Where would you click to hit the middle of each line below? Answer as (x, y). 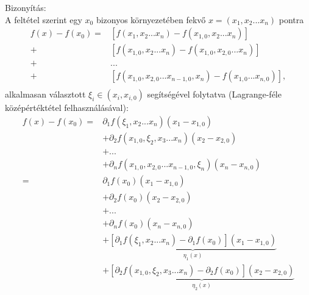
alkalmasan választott (45, 94)
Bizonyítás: (26, 7)
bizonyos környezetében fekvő (151, 19)
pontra (291, 19)
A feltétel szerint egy (44, 19)
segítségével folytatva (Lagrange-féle (214, 94)
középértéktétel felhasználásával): (67, 108)
